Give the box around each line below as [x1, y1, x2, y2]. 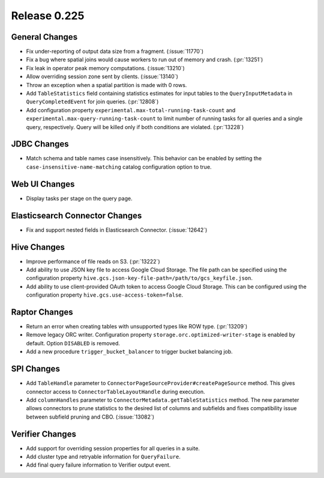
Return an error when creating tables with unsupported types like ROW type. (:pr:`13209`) [26, 323, 248, 330]
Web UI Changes [11, 179, 75, 189]
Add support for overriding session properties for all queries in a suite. [26, 444, 200, 452]
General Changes [11, 32, 78, 42]
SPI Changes [11, 364, 60, 374]
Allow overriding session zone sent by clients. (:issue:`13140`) [26, 73, 178, 80]
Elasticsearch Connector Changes [11, 210, 142, 220]
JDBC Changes [11, 139, 69, 150]
